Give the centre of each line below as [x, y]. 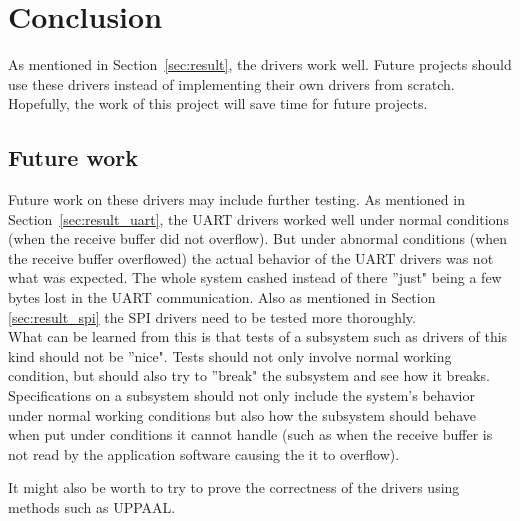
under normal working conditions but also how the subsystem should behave [242, 414]
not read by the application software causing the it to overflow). [204, 453]
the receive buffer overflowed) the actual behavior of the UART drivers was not [251, 257]
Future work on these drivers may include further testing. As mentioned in [236, 199]
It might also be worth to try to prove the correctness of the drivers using [234, 487]
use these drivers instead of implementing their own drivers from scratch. [231, 83]
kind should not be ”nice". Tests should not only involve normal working [230, 355]
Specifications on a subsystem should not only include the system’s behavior [241, 395]
